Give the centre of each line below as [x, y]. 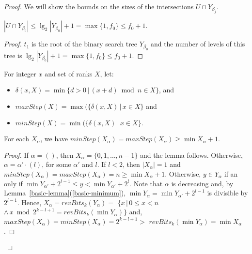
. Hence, [29, 202]
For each [16, 139]
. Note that [146, 183]
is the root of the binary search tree [84, 44]
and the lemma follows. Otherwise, [191, 155]
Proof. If [16, 155]
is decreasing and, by [202, 183]
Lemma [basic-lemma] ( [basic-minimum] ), [65, 193]
